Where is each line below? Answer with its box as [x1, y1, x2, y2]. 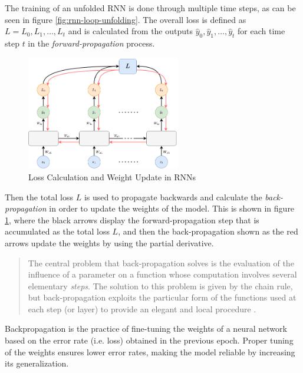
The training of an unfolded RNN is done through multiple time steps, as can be [5, 2, 296, 14]
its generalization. [5, 357, 69, 369]
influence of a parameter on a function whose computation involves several [28, 268, 297, 280]
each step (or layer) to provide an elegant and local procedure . [28, 302, 256, 315]
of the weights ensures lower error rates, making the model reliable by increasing [5, 345, 295, 358]
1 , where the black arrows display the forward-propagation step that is [5, 213, 259, 226]
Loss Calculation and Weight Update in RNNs [28, 170, 196, 183]
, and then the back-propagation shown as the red [118, 225, 298, 237]
